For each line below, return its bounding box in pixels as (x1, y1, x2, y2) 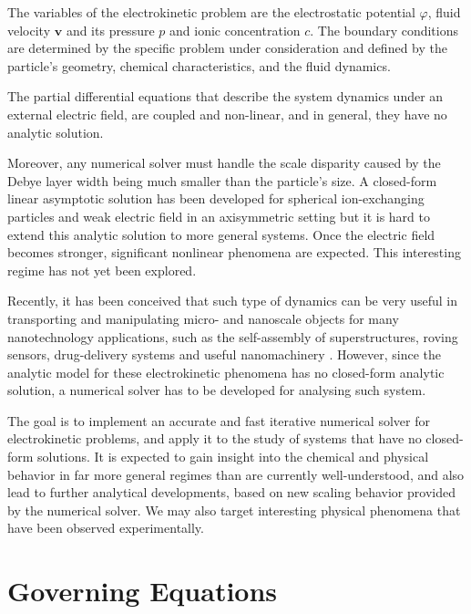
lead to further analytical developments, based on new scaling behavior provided (7, 483, 456, 502)
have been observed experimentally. (7, 518, 204, 537)
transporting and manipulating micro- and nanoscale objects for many (7, 308, 399, 328)
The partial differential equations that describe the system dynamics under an (7, 87, 444, 106)
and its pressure (66, 20, 155, 39)
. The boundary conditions (310, 20, 459, 39)
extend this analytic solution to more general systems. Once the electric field (7, 224, 435, 244)
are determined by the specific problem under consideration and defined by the (7, 38, 447, 57)
